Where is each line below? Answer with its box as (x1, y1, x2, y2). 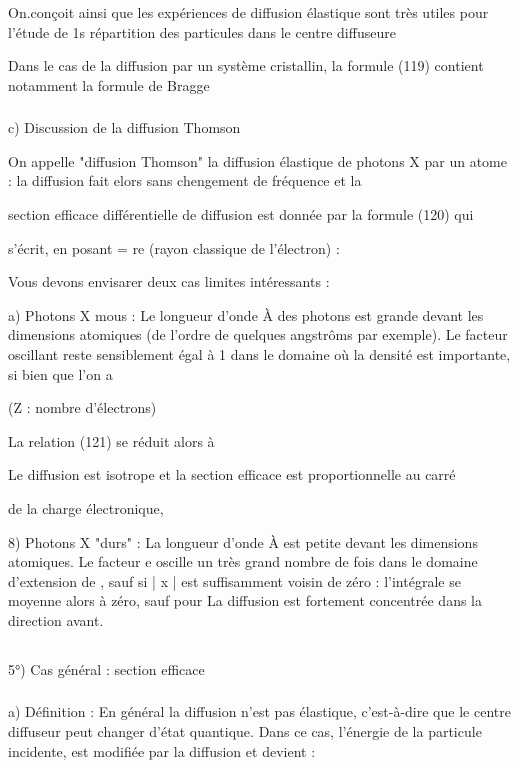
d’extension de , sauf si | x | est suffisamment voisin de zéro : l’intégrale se (8, 570, 461, 591)
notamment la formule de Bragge (8, 74, 210, 95)
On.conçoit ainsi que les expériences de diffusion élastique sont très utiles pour (8, 2, 489, 22)
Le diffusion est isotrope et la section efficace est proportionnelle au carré (8, 464, 456, 485)
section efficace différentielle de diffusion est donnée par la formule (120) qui (8, 204, 474, 225)
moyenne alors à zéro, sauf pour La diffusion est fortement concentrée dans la (8, 590, 483, 611)
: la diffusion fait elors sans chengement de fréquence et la (8, 170, 362, 191)
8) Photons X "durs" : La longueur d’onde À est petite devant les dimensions (8, 531, 478, 552)
